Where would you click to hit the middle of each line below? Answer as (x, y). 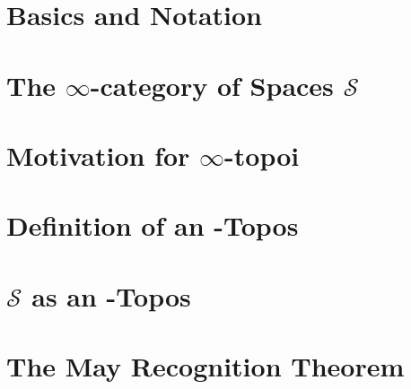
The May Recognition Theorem (205, 366)
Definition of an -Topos (153, 225)
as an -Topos (111, 295)
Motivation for (98, 155)
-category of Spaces (212, 85)
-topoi (262, 155)
